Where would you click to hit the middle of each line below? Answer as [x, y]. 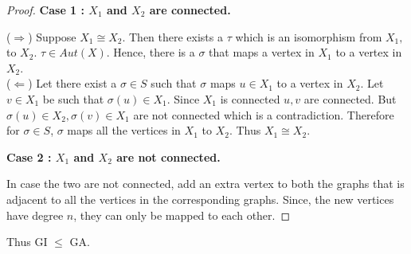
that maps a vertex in [262, 52]
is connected [250, 98]
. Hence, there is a [151, 52]
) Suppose [52, 36]
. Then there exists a [172, 36]
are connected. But [350, 98]
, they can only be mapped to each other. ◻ [182, 215]
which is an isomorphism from [309, 36]
